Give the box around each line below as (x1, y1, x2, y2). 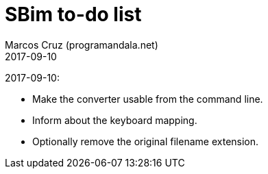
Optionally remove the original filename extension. (32, 135, 259, 147)
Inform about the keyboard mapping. (32, 114, 197, 126)
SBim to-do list (5, 3, 142, 26)
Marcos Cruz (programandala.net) (5, 38, 158, 51)
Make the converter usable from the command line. (32, 92, 263, 105)
